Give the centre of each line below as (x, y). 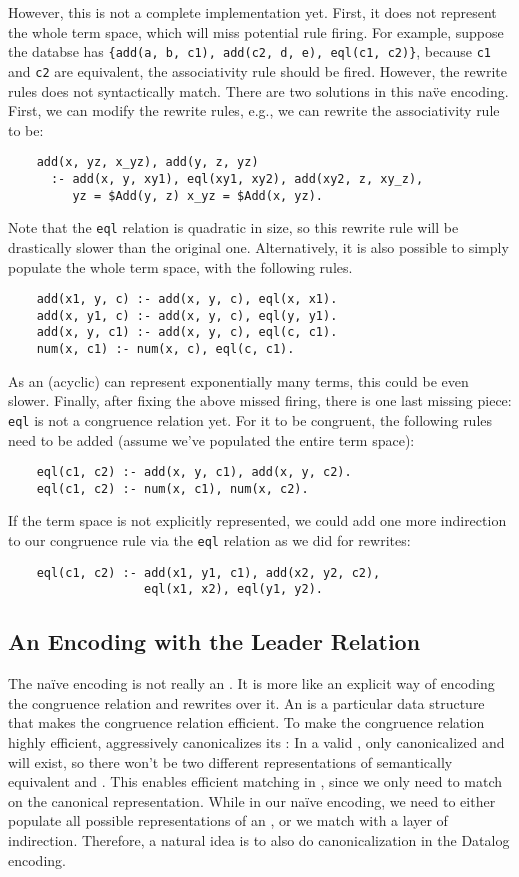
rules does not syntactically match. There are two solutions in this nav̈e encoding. (258, 90)
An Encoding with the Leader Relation (214, 641)
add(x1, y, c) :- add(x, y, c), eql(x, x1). (187, 299)
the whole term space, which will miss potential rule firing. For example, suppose (256, 31)
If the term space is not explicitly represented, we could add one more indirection (257, 520)
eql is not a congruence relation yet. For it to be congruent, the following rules (250, 419)
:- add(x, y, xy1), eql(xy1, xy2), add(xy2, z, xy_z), (237, 178)
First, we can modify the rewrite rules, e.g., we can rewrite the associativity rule (254, 110)
